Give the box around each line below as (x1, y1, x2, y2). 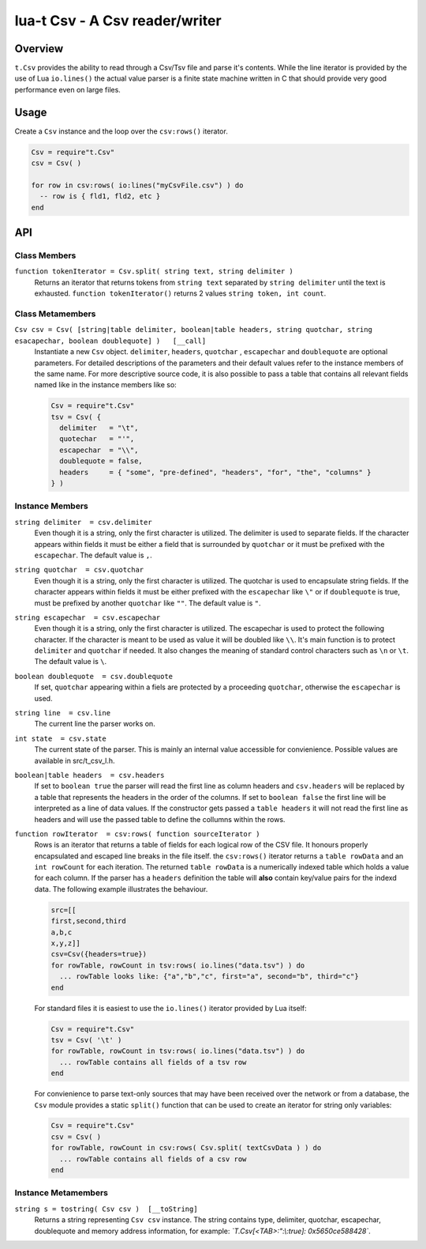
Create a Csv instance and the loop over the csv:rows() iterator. (14, 126, 228, 136)
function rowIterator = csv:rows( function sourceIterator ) (14, 829, 260, 838)
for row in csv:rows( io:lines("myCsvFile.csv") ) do (31, 180, 244, 190)
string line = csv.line (14, 708, 110, 718)
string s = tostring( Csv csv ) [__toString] (14, 1204, 198, 1213)
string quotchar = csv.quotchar (14, 565, 144, 575)
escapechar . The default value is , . (34, 550, 153, 560)
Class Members (14, 250, 77, 261)
